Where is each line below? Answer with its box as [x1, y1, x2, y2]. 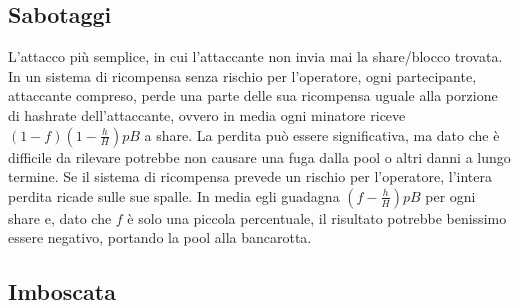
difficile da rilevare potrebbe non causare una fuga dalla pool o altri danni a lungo [8, 146, 511, 167]
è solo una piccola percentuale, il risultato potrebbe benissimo [127, 207, 507, 228]
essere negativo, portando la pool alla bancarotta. [8, 227, 312, 248]
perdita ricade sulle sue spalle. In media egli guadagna [8, 185, 340, 206]
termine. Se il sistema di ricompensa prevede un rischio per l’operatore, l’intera [8, 166, 493, 187]
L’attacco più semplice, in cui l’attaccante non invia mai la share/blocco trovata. [8, 46, 503, 67]
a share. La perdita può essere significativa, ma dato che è [144, 124, 500, 145]
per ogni [425, 185, 476, 206]
